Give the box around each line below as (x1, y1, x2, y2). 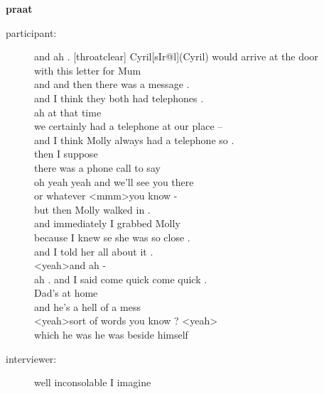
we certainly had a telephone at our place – (34, 119, 223, 133)
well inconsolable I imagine (34, 375, 151, 390)
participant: (6, 25, 57, 40)
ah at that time (34, 104, 102, 119)
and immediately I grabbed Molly (34, 216, 180, 231)
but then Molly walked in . (34, 202, 151, 217)
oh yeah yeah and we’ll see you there (34, 174, 194, 189)
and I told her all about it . (34, 243, 153, 258)
